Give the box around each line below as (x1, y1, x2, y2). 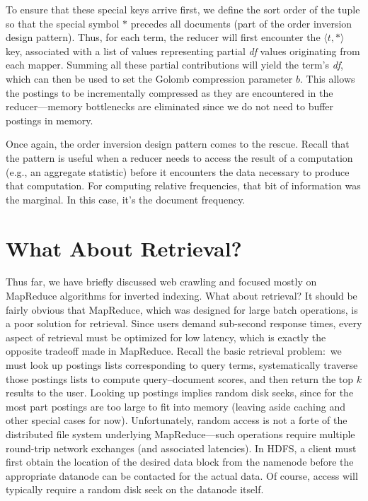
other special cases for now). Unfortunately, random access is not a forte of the (6, 413, 347, 428)
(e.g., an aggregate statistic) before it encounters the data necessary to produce (6, 164, 350, 179)
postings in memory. (6, 112, 93, 127)
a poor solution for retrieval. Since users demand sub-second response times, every (6, 316, 362, 331)
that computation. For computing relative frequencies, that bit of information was (6, 178, 361, 193)
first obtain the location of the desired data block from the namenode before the (6, 454, 354, 469)
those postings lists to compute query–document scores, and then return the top (6, 371, 354, 386)
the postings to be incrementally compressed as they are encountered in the (6, 85, 333, 100)
